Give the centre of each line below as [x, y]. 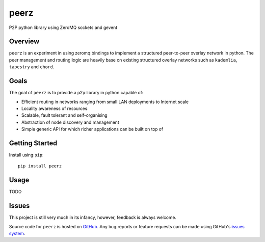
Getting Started [33, 143]
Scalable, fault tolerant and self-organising [64, 115]
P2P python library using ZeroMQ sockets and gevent [63, 27]
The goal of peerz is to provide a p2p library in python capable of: [76, 93]
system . [17, 233]
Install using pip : [26, 155]
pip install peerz [40, 166]
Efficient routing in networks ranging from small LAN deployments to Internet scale [105, 102]
